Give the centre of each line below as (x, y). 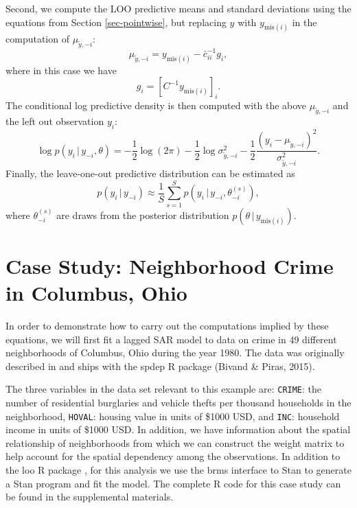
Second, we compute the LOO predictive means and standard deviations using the (178, 8)
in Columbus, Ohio (96, 293)
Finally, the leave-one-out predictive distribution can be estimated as (150, 173)
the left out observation (55, 121)
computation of (37, 39)
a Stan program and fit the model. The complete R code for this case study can (173, 483)
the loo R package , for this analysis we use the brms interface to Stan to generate (178, 470)
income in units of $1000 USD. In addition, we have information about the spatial (178, 429)
